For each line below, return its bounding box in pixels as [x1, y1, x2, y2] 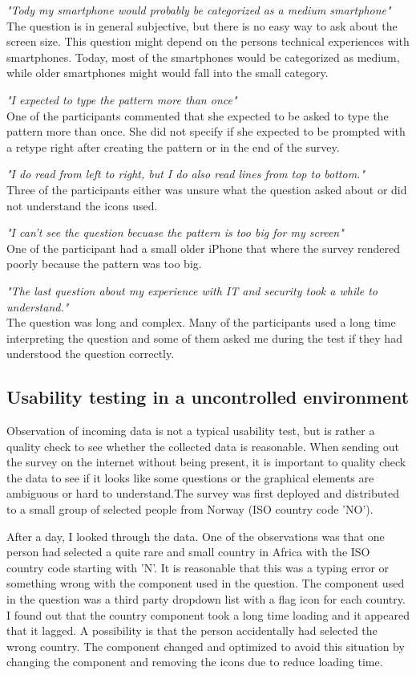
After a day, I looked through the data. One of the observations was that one [6, 527, 385, 544]
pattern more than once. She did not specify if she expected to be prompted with [6, 123, 406, 140]
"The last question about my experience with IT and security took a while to [6, 282, 378, 299]
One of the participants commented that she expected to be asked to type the [6, 107, 389, 124]
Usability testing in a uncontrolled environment [6, 384, 410, 409]
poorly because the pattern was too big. [6, 255, 202, 272]
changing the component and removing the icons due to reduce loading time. [6, 653, 383, 670]
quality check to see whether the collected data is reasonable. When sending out [6, 437, 399, 454]
